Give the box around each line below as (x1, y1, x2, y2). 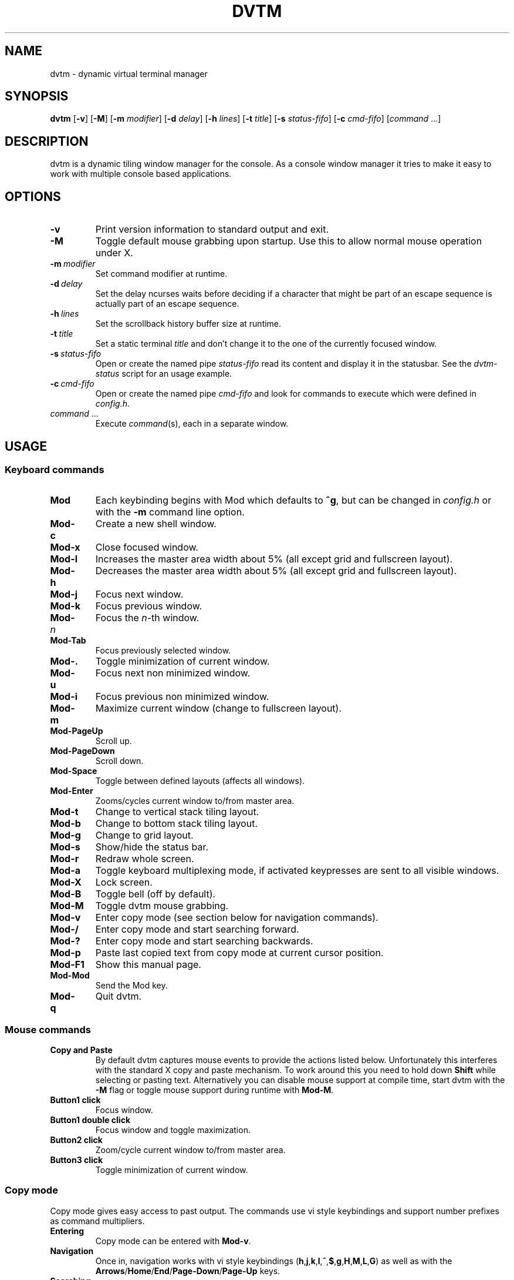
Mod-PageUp (50, 726, 103, 736)
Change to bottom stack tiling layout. (95, 817, 258, 830)
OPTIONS (5, 189, 61, 204)
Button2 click (50, 1135, 103, 1145)
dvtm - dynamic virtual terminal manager (50, 68, 208, 79)
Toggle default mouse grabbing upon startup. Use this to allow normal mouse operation (95, 235, 482, 247)
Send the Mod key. (95, 980, 168, 991)
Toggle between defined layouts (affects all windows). (95, 776, 305, 786)
